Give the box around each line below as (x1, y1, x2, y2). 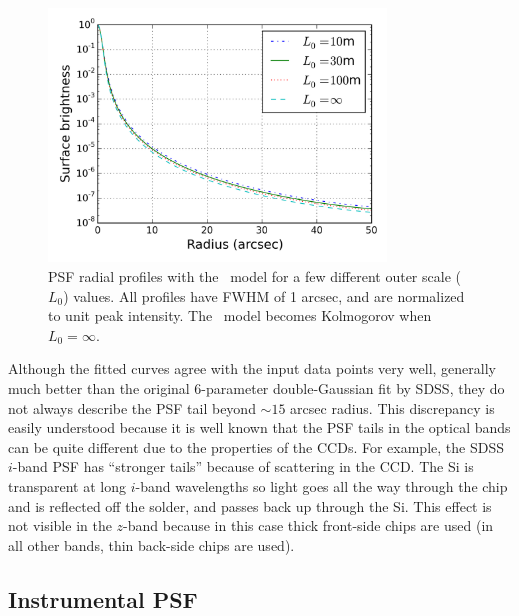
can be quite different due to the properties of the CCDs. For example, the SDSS (8, 436, 504, 457)
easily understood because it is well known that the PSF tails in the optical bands (8, 417, 511, 438)
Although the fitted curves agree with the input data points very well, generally (8, 358, 496, 379)
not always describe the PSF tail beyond (8, 397, 256, 418)
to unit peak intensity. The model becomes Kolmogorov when (48, 305, 432, 326)
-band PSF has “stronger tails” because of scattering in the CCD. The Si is (12, 456, 474, 477)
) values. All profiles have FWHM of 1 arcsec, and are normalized (63, 285, 465, 306)
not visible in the (8, 515, 112, 536)
